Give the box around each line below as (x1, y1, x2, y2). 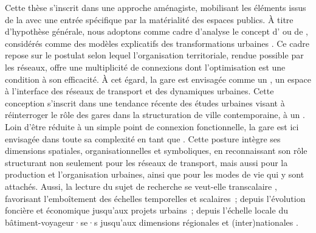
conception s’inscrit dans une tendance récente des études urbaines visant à (5, 96, 285, 109)
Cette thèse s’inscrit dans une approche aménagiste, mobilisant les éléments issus (5, 1, 306, 13)
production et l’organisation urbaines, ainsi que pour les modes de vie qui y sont (5, 168, 304, 181)
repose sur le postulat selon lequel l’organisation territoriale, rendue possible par (5, 49, 304, 61)
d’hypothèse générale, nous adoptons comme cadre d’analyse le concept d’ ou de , (5, 25, 308, 38)
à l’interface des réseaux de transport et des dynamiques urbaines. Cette (5, 85, 274, 97)
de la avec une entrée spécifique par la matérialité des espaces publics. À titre (5, 13, 294, 26)
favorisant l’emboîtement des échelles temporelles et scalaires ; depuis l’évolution (5, 192, 306, 204)
